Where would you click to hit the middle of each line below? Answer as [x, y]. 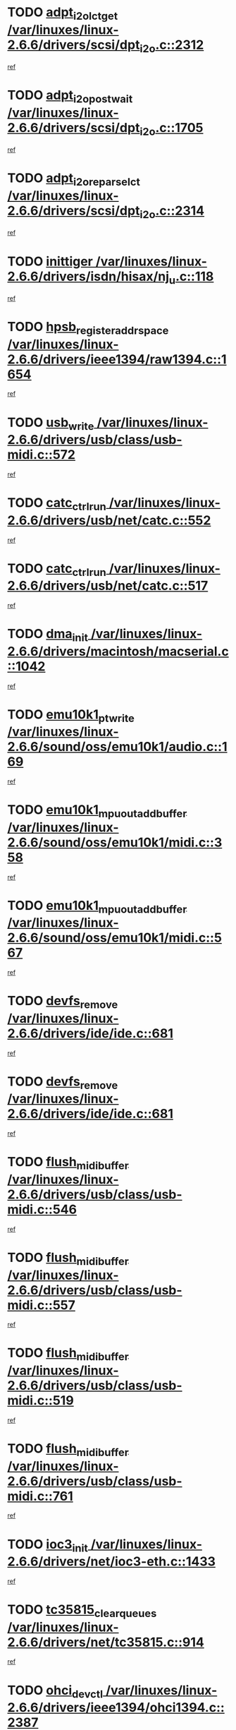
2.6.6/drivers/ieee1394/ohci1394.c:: [116, 1708]
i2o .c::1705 [172, 129]
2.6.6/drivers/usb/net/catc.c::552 [109, 520]
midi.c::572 [42, 455]
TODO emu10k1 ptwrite [71, 716]
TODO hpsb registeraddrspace [88, 328]
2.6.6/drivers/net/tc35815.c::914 [106, 1642]
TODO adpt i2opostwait [70, 97]
